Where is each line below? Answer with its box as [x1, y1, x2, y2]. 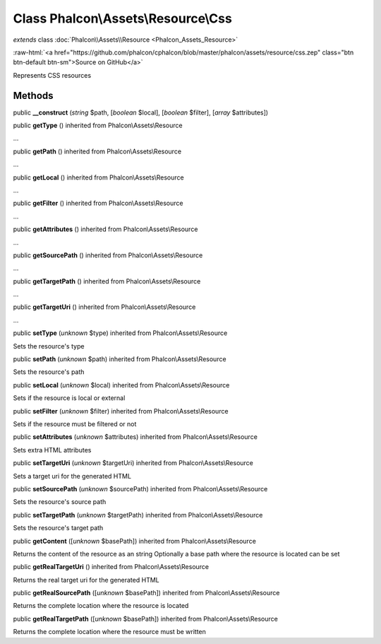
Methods [13, 89, 54, 102]
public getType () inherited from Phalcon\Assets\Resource [13, 121, 183, 130]
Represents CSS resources [13, 71, 92, 79]
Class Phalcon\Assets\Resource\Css [13, 11, 232, 26]
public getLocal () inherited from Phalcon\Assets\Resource [13, 173, 184, 182]
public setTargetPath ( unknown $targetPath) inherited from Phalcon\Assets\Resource [13, 510, 263, 519]
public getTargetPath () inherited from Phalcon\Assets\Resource [13, 276, 201, 286]
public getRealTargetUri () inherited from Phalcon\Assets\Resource [13, 563, 210, 571]
